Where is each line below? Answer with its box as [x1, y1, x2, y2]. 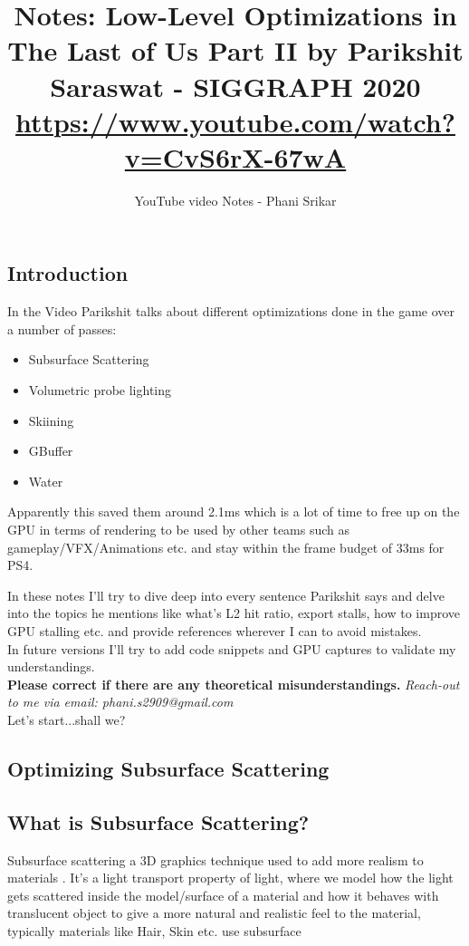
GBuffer [28, 441, 73, 460]
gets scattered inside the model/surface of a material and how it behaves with [7, 885, 439, 904]
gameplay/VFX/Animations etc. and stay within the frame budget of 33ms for [7, 537, 445, 556]
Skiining [28, 410, 74, 430]
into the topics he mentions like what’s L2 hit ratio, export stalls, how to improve [7, 603, 461, 623]
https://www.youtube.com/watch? [15, 102, 455, 140]
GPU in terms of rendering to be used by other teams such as [7, 520, 350, 539]
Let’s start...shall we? [7, 709, 126, 729]
